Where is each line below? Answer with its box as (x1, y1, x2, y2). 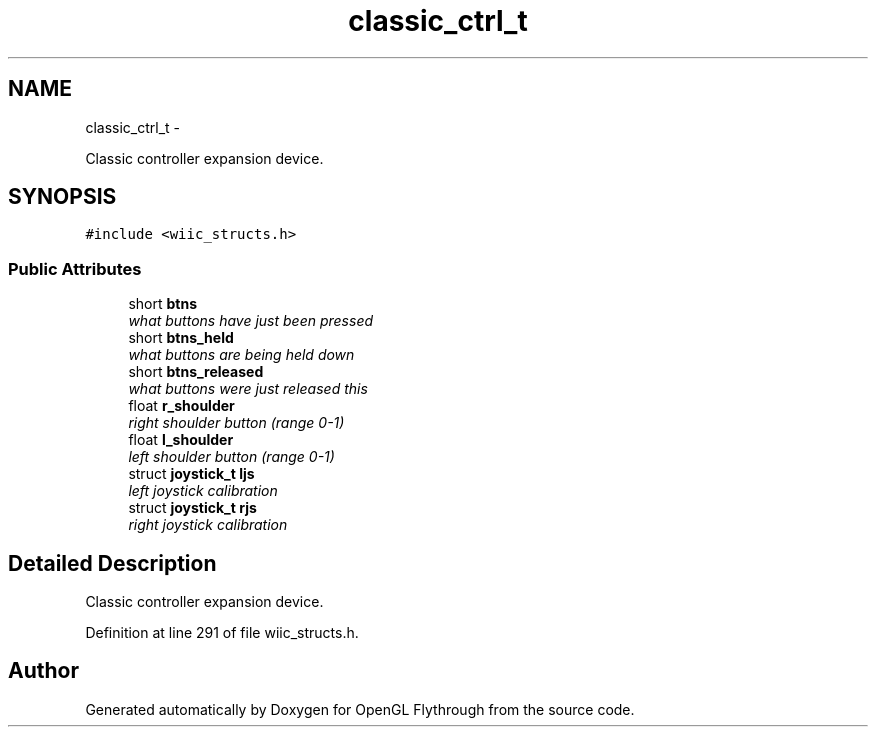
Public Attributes (8, 258, 142, 279)
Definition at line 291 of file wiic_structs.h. (85, 624, 359, 642)
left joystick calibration (128, 482, 278, 500)
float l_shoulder (128, 431, 234, 449)
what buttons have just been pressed (128, 312, 374, 330)
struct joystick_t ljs (128, 465, 255, 483)
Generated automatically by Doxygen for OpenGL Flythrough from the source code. (85, 700, 635, 718)
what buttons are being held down (128, 346, 355, 364)
